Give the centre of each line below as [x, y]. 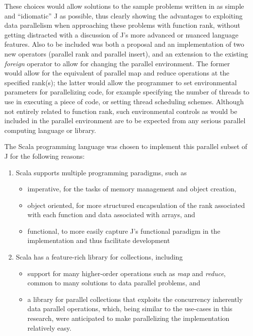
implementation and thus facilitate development [99, 240]
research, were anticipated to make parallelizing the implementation [128, 318]
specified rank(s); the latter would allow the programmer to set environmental [121, 82]
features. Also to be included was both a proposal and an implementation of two [124, 44]
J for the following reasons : [45, 156]
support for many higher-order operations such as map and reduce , [126, 273]
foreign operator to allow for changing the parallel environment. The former [117, 63]
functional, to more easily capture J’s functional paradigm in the [124, 231]
